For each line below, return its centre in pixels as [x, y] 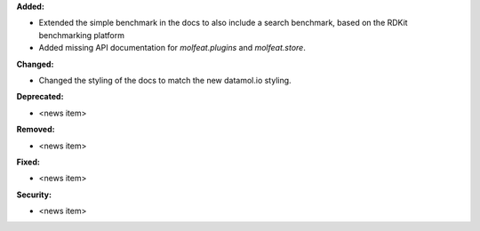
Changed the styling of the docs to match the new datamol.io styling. [165, 80]
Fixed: [28, 162]
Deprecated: [40, 97]
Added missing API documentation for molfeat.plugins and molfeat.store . [172, 48]
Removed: [36, 130]
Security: [34, 195]
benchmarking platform [81, 35]
